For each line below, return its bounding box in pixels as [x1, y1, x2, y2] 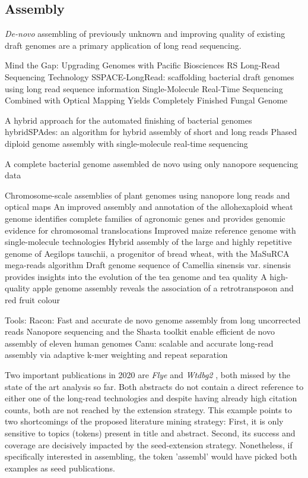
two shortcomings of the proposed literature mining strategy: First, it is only [5, 415, 284, 427]
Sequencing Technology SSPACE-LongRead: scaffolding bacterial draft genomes [5, 70, 294, 83]
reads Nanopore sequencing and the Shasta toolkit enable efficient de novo [5, 325, 275, 338]
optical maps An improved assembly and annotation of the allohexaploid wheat [5, 200, 293, 213]
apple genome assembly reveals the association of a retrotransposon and [33, 282, 294, 294]
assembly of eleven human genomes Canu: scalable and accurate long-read [5, 337, 274, 349]
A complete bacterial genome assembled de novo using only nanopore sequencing [5, 157, 299, 169]
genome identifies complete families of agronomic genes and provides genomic [5, 212, 285, 224]
